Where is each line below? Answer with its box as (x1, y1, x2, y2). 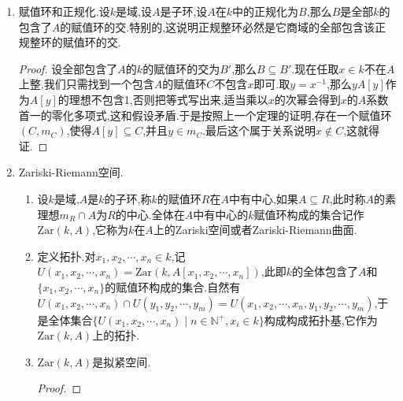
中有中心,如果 (228, 190, 298, 206)
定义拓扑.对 (37, 247, 96, 264)
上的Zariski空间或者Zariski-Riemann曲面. (153, 221, 357, 238)
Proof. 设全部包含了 (18, 60, 118, 76)
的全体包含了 (292, 263, 359, 280)
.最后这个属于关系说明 (202, 122, 316, 139)
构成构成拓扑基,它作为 (264, 311, 378, 328)
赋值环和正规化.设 (18, 3, 110, 19)
